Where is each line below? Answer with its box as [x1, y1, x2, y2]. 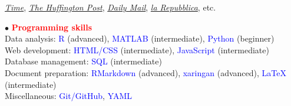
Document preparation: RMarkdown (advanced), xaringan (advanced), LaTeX [5, 66, 286, 78]
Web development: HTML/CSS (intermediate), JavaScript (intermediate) [5, 43, 269, 56]
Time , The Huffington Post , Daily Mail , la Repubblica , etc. [5, 1, 216, 13]
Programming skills [11, 20, 92, 33]
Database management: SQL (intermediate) [5, 55, 162, 67]
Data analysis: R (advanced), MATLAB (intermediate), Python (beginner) [5, 32, 275, 45]
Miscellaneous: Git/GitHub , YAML [5, 90, 133, 102]
